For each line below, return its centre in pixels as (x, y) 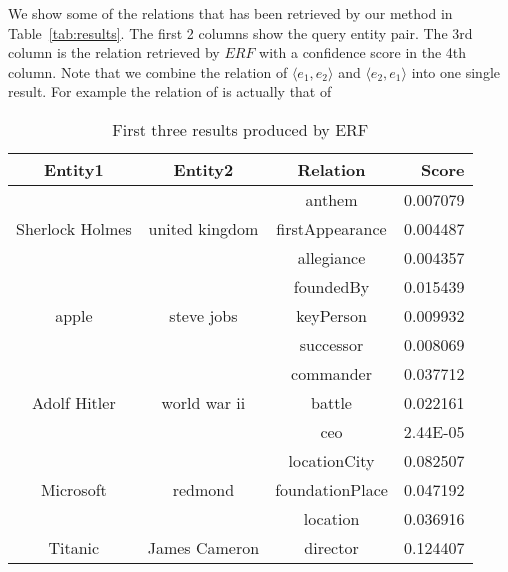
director (331, 547)
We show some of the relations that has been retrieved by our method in (230, 13)
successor (331, 344)
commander (331, 373)
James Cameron (203, 547)
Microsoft (73, 489)
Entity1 (74, 169)
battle (331, 402)
